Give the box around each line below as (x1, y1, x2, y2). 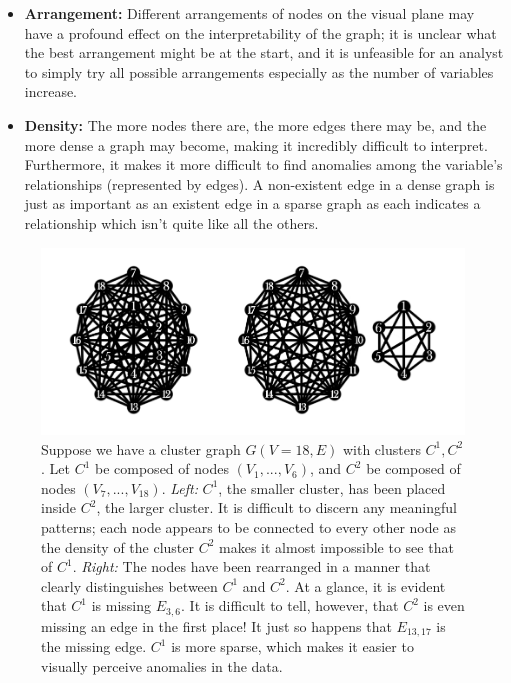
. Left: (161, 477, 198, 498)
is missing (91, 595, 152, 616)
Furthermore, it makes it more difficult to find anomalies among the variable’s (24, 154, 503, 175)
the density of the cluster (41, 536, 195, 557)
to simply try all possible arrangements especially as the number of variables (24, 61, 494, 82)
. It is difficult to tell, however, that (181, 595, 399, 616)
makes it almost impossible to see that (219, 536, 454, 557)
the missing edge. (41, 636, 147, 657)
